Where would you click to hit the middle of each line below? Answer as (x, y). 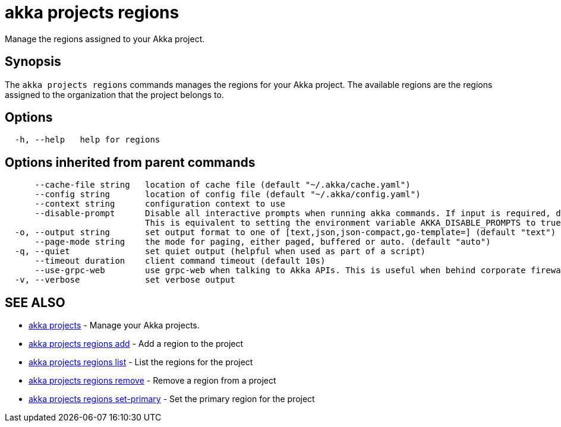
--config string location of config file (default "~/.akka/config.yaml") (228, 194)
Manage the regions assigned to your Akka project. (105, 39)
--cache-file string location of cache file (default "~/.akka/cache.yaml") (223, 185)
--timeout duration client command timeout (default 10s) (180, 261)
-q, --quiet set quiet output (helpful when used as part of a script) (220, 252)
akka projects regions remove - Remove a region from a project (152, 381)
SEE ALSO (35, 302)
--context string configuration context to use (160, 204)
